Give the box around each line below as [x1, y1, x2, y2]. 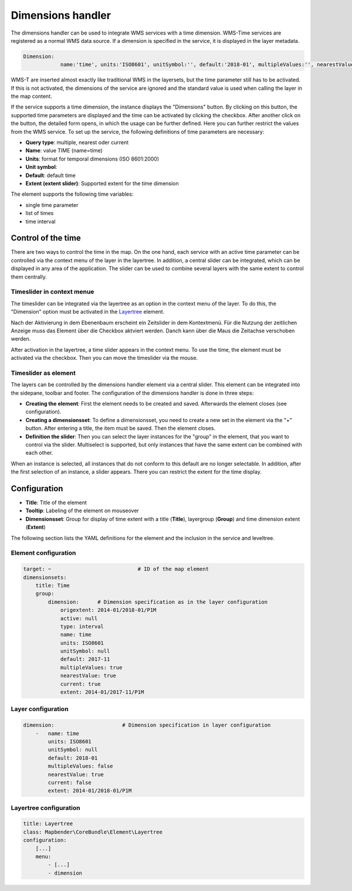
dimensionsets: [23, 574, 67, 580]
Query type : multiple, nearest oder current [25, 139, 129, 146]
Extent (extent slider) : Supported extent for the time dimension [25, 179, 179, 187]
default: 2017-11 [60, 656, 110, 662]
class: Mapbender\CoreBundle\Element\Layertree [23, 828, 163, 835]
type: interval [60, 623, 104, 630]
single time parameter [25, 201, 79, 208]
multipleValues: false [48, 763, 114, 770]
